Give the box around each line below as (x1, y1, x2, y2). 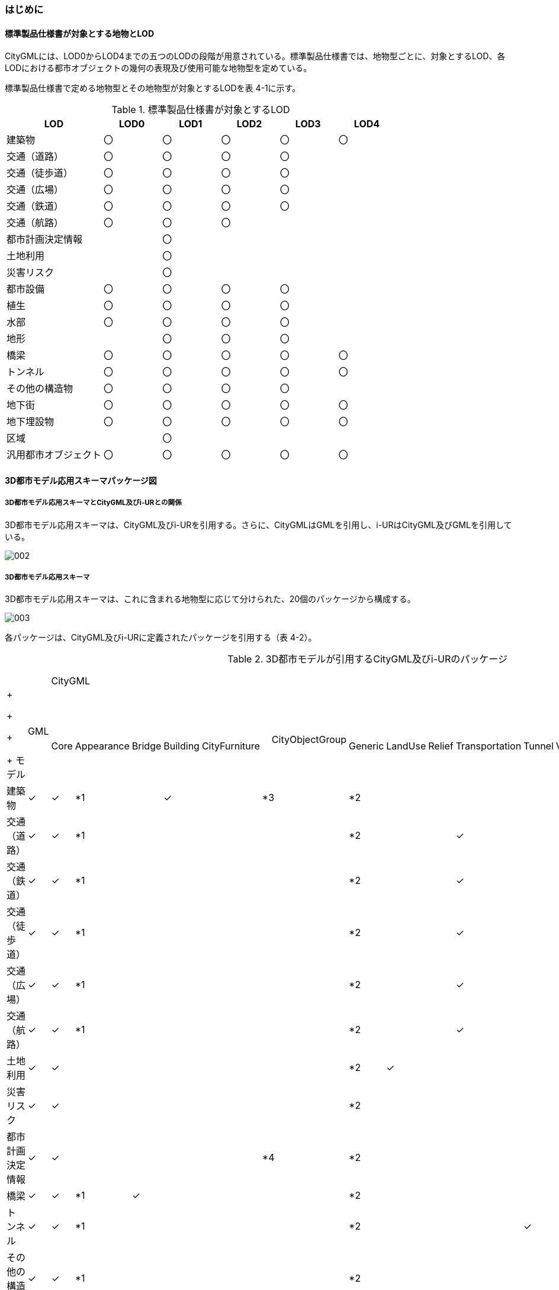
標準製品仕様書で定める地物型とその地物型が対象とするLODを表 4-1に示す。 (5, 83, 301, 94)
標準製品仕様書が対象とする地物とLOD (5, 28, 154, 38)
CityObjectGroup (271, 734, 347, 746)
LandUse (386, 740, 426, 752)
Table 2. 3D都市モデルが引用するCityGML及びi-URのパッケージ (227, 653, 507, 665)
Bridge (131, 740, 162, 752)
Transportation (455, 740, 522, 752)
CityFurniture (201, 740, 260, 752)
